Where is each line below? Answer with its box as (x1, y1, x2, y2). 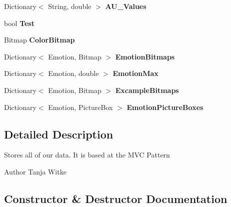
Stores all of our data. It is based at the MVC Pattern (4, 149, 170, 160)
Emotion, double (48, 68, 99, 78)
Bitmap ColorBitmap (4, 34, 75, 45)
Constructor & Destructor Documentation (4, 190, 227, 206)
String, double (48, 1, 91, 11)
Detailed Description (4, 126, 113, 141)
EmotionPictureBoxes (126, 101, 203, 112)
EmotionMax (112, 68, 158, 78)
